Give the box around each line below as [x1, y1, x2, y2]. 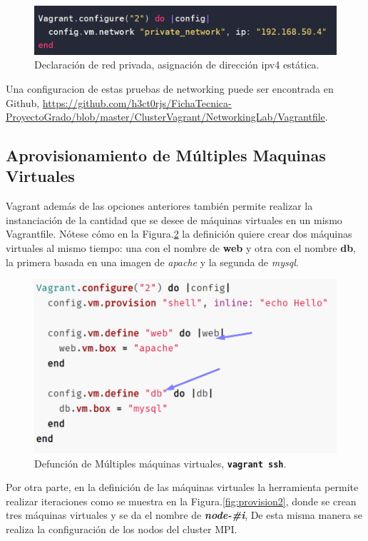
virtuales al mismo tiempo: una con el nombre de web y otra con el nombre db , [6, 241, 356, 256]
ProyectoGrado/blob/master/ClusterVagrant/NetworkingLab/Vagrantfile [6, 109, 325, 124]
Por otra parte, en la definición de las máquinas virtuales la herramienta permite [6, 480, 359, 495]
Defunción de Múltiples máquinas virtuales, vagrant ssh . [34, 455, 287, 470]
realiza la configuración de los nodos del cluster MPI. [6, 522, 237, 537]
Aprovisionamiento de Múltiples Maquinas [6, 144, 326, 166]
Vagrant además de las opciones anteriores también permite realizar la [6, 198, 313, 213]
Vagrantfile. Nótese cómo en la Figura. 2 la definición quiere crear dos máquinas [6, 226, 352, 241]
